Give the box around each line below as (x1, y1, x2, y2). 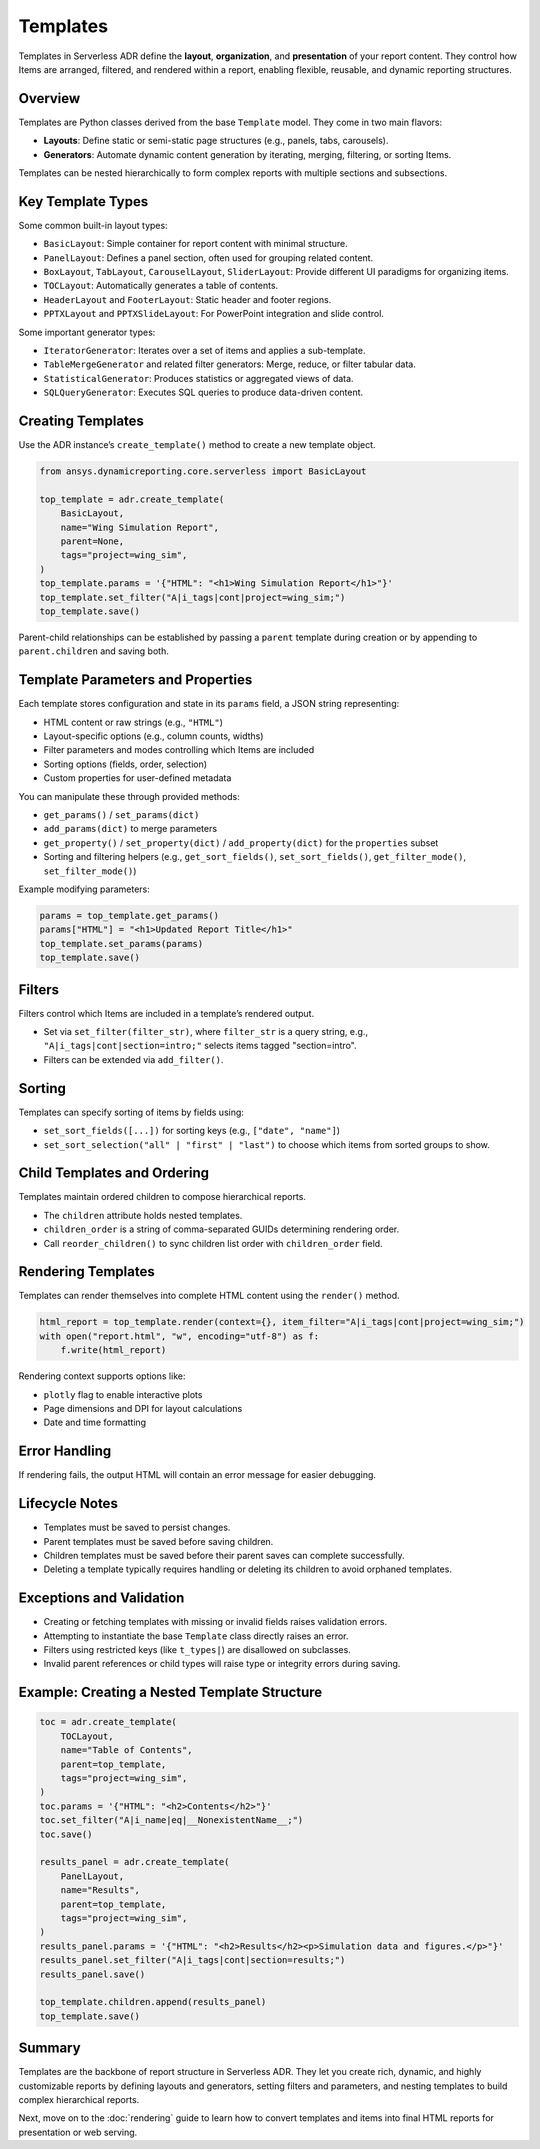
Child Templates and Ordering (18, 1165, 210, 1182)
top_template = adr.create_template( (39, 493, 225, 505)
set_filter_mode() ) (43, 865, 137, 877)
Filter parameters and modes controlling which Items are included (43, 744, 315, 756)
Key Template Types (18, 193, 149, 210)
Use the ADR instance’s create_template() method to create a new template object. (18, 439, 376, 451)
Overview (18, 90, 81, 107)
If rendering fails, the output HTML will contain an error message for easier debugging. (18, 1469, 377, 1481)
